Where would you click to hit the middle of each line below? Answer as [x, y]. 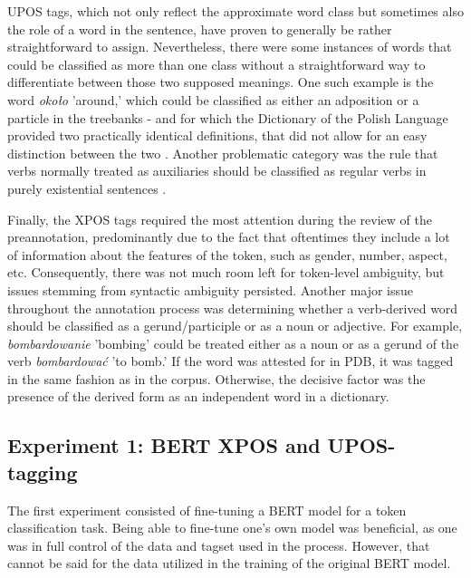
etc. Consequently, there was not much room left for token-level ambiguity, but [226, 272]
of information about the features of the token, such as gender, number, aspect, [227, 254]
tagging [43, 472]
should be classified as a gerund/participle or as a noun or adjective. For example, [235, 326]
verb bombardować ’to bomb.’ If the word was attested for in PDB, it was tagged [231, 361]
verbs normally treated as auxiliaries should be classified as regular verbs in [217, 171]
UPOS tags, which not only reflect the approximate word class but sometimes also [235, 11]
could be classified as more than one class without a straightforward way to [216, 64]
